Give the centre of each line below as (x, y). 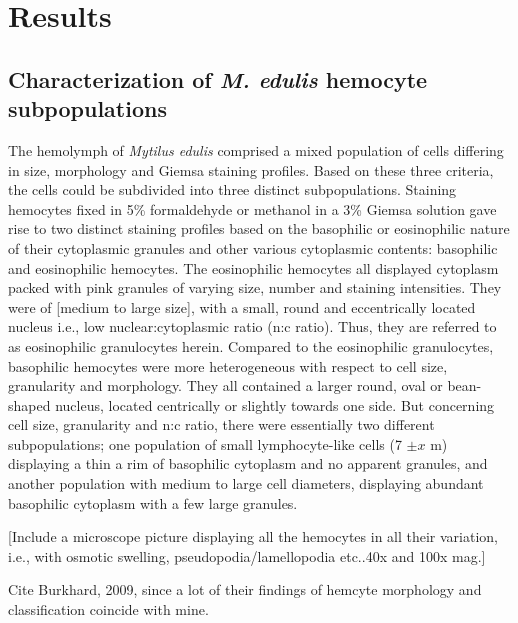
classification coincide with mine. (108, 609)
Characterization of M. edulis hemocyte (218, 78)
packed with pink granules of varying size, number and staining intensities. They (255, 287)
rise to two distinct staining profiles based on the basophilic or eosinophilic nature (259, 228)
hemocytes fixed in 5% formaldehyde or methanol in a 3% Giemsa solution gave (252, 208)
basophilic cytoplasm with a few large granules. (153, 502)
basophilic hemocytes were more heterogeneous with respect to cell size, (228, 365)
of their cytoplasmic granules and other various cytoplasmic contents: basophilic (253, 247)
